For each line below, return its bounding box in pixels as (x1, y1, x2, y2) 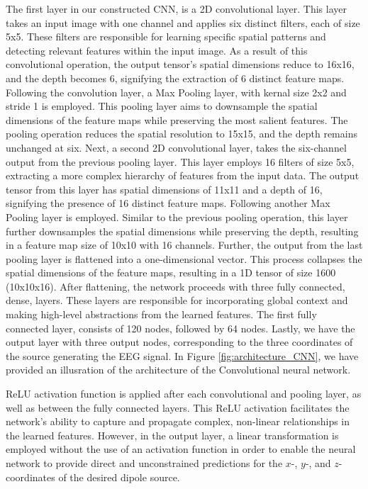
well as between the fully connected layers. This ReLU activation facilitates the (6, 400, 350, 415)
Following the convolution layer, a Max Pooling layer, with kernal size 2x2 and (6, 84, 347, 99)
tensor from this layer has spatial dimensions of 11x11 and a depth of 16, (6, 181, 323, 196)
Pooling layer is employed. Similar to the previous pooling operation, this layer (6, 209, 348, 224)
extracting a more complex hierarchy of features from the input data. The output (6, 168, 359, 183)
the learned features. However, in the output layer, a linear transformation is (6, 427, 339, 442)
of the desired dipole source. (58, 469, 180, 484)
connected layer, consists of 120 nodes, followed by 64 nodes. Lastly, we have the (6, 320, 355, 335)
